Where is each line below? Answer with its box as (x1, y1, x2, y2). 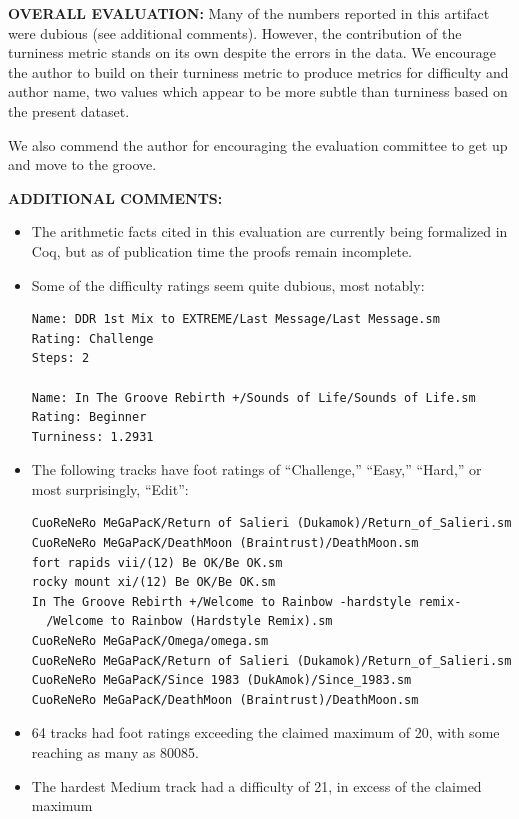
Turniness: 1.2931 (31, 429, 154, 444)
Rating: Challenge (31, 331, 154, 346)
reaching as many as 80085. (31, 742, 199, 762)
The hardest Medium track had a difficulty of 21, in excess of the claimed (31, 775, 482, 796)
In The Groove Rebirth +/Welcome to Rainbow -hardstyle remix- (31, 594, 462, 609)
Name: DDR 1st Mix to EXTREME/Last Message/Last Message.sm (31, 312, 440, 327)
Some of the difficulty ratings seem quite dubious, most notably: (31, 274, 425, 295)
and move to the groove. (8, 154, 157, 175)
